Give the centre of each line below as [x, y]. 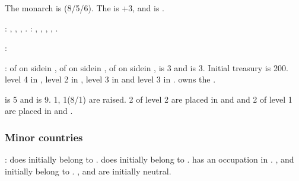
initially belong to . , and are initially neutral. [88, 171]
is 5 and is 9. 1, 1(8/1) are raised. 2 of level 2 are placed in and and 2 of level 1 [149, 99]
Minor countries [44, 137]
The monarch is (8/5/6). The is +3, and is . [85, 7]
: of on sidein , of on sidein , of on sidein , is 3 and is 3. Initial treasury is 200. [147, 67]
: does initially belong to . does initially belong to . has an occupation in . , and [149, 159]
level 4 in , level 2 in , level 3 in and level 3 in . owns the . [110, 79]
